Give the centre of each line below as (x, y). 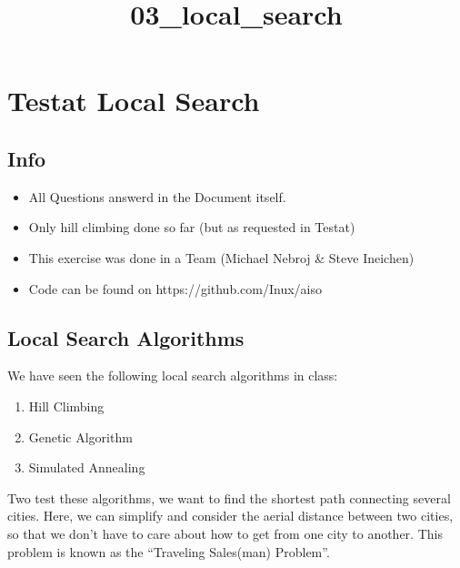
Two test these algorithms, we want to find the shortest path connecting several (229, 497)
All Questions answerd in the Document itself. (157, 196)
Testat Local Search (134, 101)
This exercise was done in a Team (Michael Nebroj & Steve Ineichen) (221, 257)
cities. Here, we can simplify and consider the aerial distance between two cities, (230, 516)
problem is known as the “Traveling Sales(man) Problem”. (169, 551)
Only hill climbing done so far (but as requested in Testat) (192, 227)
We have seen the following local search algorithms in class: (173, 375)
